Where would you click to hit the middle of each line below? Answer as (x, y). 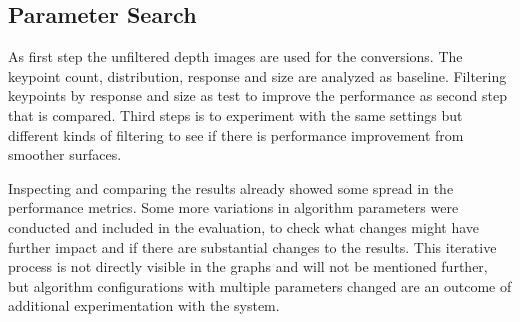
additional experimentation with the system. (144, 305)
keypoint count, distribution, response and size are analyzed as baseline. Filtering (257, 75)
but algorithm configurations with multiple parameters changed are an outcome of (260, 285)
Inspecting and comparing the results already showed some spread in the (231, 187)
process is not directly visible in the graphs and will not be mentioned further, (248, 266)
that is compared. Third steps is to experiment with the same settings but (235, 114)
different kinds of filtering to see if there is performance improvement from (236, 134)
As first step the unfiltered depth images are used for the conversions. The (235, 56)
